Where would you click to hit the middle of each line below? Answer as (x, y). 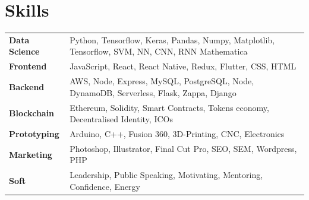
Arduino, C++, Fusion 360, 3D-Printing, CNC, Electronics (177, 134)
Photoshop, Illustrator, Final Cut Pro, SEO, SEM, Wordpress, (183, 148)
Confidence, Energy (105, 186)
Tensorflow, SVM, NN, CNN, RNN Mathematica (159, 51)
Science (24, 51)
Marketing (31, 154)
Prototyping (34, 134)
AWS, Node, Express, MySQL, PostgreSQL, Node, (162, 81)
